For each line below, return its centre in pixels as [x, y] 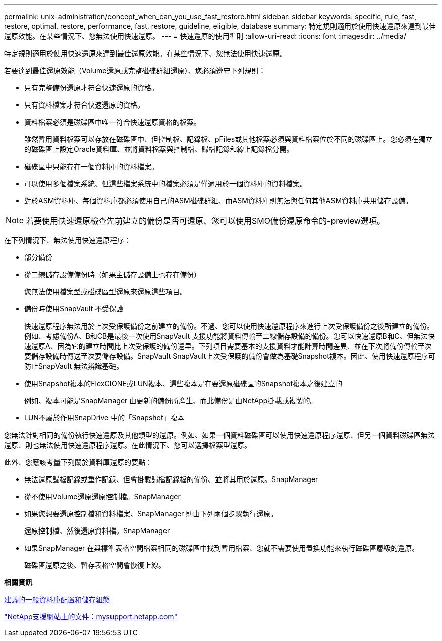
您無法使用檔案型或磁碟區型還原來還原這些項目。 [105, 291]
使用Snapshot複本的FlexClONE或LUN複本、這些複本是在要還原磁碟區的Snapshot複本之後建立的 [183, 383]
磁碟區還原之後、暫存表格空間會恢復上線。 [95, 565]
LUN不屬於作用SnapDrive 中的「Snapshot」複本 [104, 418]
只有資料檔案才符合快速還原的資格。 [84, 105]
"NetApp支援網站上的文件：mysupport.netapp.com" [91, 617]
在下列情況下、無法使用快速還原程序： [68, 240]
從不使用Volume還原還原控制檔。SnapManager [102, 496]
